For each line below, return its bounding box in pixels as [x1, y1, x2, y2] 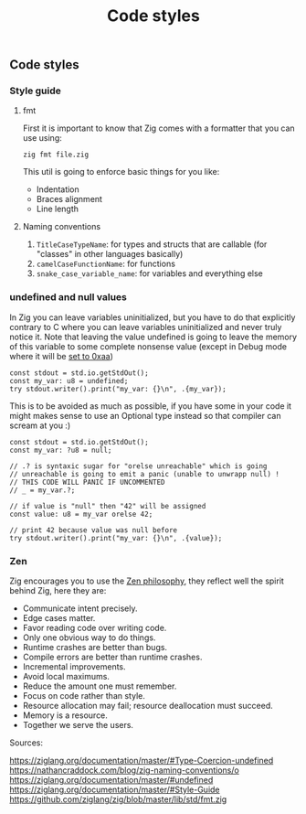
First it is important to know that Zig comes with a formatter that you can [22, 123, 295, 134]
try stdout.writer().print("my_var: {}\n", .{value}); [9, 533, 223, 542]
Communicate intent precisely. [22, 603, 138, 614]
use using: [22, 133, 62, 144]
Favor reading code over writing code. [22, 623, 167, 634]
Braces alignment [36, 194, 103, 205]
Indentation [36, 184, 79, 195]
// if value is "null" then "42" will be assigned [9, 501, 206, 510]
